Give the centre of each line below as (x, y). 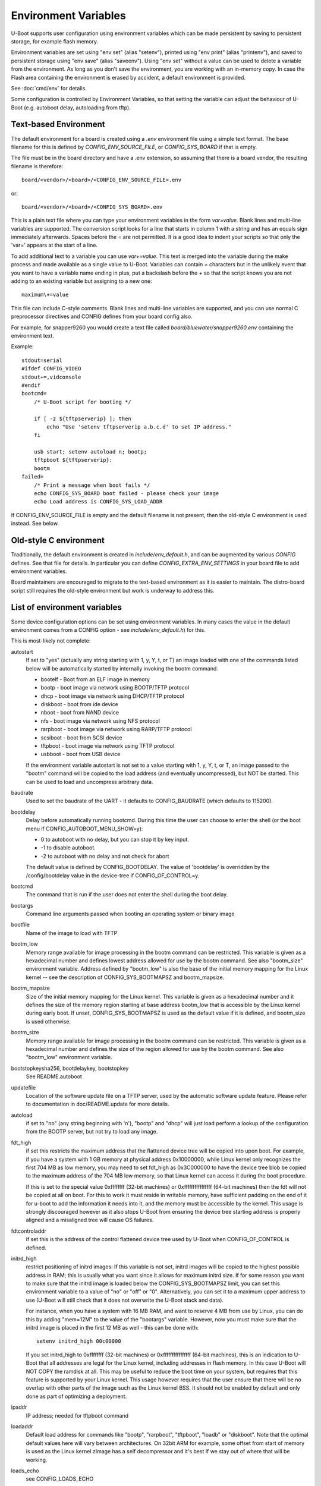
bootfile (20, 925)
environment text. (33, 336)
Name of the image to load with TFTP (72, 933)
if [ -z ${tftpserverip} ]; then (83, 418)
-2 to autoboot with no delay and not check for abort (105, 856)
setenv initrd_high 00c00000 (79, 1341)
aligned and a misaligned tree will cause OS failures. (90, 1220)
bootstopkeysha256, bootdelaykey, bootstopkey (70, 1068)
